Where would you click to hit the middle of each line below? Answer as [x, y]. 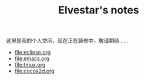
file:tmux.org [30, 65]
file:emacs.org [32, 58]
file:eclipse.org [33, 53]
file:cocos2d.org [34, 71]
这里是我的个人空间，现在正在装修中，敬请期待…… [67, 41]
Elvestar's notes [99, 10]
